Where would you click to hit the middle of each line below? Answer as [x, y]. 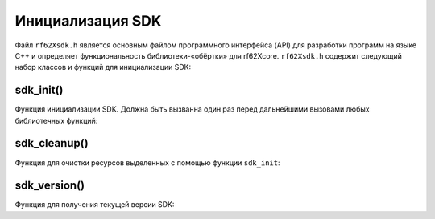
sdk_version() [50, 186]
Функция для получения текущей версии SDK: [95, 205]
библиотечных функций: [56, 120]
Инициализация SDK [88, 21]
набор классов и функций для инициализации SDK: [103, 67]
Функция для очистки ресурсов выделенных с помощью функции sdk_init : [147, 162]
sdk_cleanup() [52, 143]
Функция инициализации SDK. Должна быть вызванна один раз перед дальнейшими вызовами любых [192, 109]
